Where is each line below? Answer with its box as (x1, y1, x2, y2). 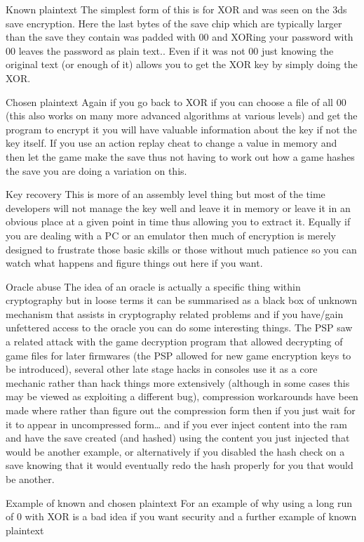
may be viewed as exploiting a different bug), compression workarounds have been (6, 389, 358, 404)
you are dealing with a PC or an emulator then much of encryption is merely (6, 227, 337, 242)
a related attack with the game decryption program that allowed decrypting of (6, 334, 343, 349)
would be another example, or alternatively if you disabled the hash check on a (6, 444, 345, 458)
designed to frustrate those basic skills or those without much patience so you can (6, 242, 357, 256)
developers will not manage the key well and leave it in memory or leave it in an (6, 200, 351, 215)
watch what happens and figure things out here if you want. (6, 256, 263, 270)
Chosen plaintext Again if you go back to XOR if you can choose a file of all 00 (6, 94, 346, 109)
